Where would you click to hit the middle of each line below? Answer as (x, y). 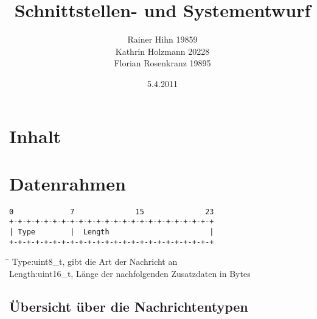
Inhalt (35, 135)
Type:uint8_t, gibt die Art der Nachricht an (95, 261)
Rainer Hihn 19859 (162, 39)
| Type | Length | (112, 232)
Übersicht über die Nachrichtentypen (129, 307)
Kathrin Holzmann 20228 (162, 51)
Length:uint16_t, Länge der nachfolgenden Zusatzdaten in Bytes (130, 274)
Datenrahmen (68, 183)
